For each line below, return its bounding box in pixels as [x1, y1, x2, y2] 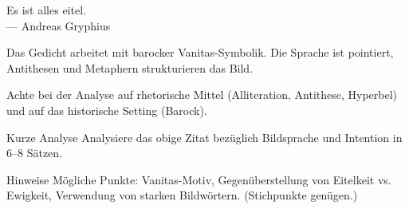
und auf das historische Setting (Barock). [6, 101, 207, 118]
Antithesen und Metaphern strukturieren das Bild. [6, 59, 254, 76]
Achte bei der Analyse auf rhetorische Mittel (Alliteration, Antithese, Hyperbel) [6, 86, 398, 103]
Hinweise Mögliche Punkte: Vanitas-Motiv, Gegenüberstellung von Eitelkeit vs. [6, 171, 391, 187]
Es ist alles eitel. [6, 2, 86, 18]
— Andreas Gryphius [6, 17, 111, 34]
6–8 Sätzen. [6, 144, 62, 161]
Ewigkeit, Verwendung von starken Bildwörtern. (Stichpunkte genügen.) [6, 187, 358, 203]
